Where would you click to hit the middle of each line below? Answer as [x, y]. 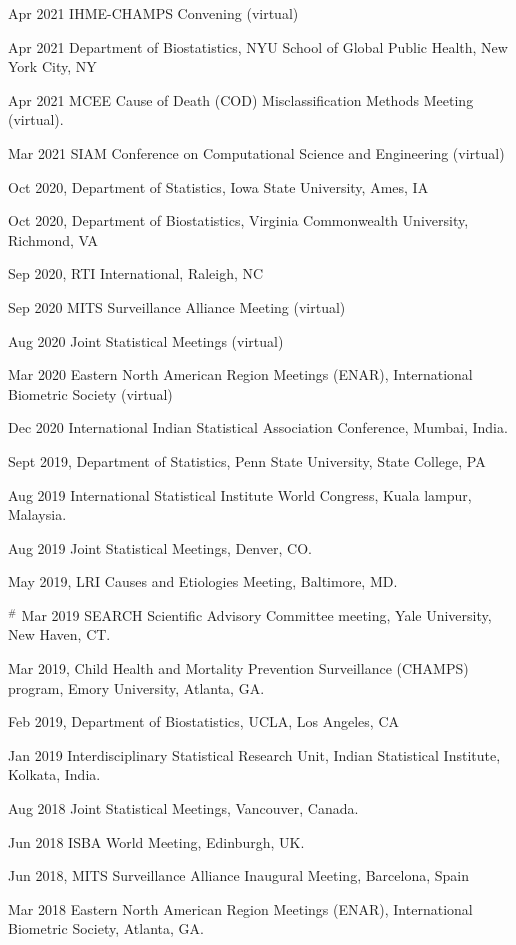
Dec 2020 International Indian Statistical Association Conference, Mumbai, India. [258, 427]
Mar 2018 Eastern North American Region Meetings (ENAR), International [240, 908]
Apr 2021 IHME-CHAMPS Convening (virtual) [153, 13]
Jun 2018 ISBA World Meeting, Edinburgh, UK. [156, 841]
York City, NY [52, 66]
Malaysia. [37, 514]
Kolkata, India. [54, 774]
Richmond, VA [53, 239]
